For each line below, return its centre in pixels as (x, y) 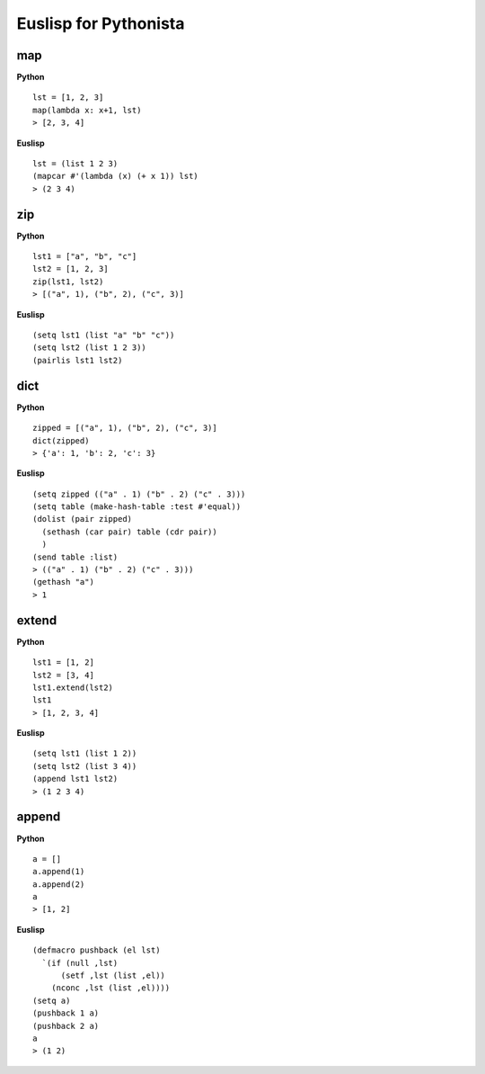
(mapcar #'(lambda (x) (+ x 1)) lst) (116, 176)
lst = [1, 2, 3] (68, 98)
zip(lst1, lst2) (68, 282)
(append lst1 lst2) (75, 779)
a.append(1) (59, 872)
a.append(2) (59, 884)
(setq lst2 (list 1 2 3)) (90, 348)
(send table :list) (75, 557)
